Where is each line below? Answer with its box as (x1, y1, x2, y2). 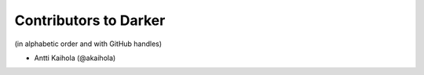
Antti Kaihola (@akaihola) (34, 53, 116, 62)
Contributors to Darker (14, 12, 166, 29)
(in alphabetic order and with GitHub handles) (14, 39, 163, 48)
